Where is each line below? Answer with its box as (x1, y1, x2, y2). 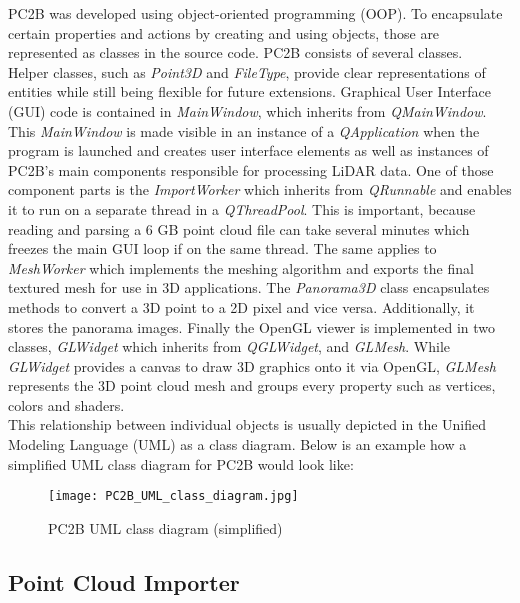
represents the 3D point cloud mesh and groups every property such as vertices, (8, 375, 496, 396)
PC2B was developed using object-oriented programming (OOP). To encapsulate (8, 3, 503, 23)
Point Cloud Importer (8, 566, 240, 597)
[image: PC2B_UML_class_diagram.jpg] (48, 489, 299, 504)
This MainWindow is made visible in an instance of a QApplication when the (8, 120, 480, 141)
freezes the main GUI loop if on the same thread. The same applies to (8, 238, 437, 259)
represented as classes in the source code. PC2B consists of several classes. (8, 42, 463, 63)
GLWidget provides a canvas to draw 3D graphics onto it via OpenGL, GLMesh (8, 355, 496, 376)
